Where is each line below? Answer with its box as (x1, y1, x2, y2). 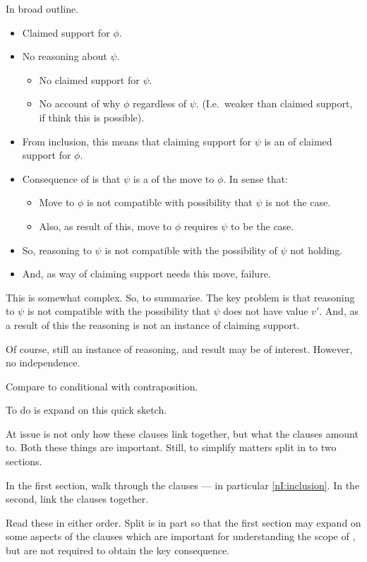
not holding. (290, 242, 343, 257)
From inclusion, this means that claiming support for (22, 133, 252, 148)
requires (183, 218, 218, 233)
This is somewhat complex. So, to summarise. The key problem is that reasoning (6, 289, 355, 304)
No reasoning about (22, 49, 107, 64)
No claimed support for (39, 72, 140, 87)
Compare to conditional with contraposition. (6, 378, 198, 393)
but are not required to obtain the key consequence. (6, 543, 230, 558)
